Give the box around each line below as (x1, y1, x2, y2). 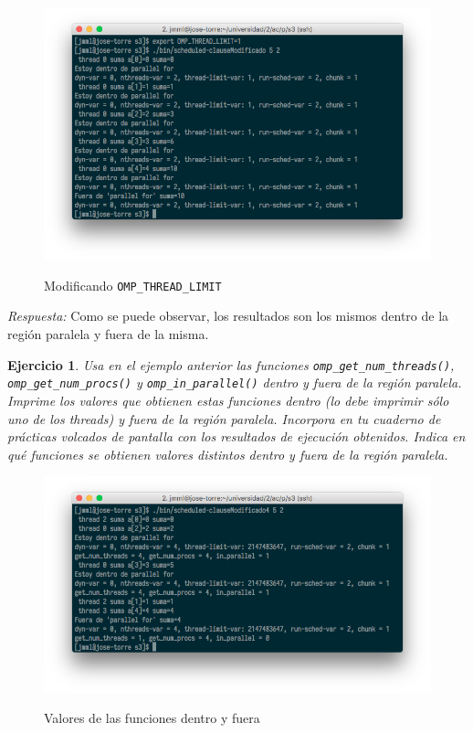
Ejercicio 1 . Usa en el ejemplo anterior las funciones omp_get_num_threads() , (7, 355, 455, 374)
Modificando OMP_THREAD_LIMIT (44, 275, 222, 294)
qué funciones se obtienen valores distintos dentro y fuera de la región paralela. (7, 444, 448, 463)
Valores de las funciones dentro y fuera (44, 708, 260, 728)
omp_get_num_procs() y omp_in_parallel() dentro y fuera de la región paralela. (7, 373, 462, 392)
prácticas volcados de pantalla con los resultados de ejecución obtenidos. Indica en (7, 427, 466, 446)
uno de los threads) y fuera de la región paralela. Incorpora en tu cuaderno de (7, 409, 441, 428)
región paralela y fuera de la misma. (7, 324, 209, 344)
